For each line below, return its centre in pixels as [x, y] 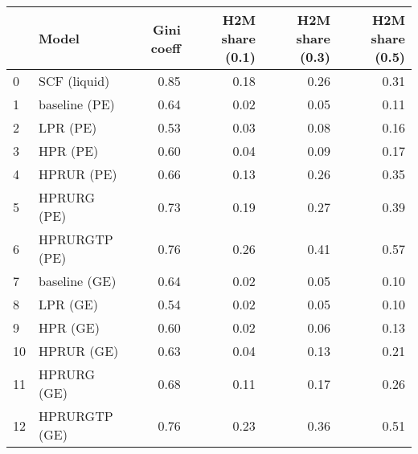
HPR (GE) [69, 327]
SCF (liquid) [74, 81]
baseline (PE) [77, 104]
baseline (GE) [78, 281]
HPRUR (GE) [79, 351]
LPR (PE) [68, 127]
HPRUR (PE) [78, 174]
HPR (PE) [69, 151]
